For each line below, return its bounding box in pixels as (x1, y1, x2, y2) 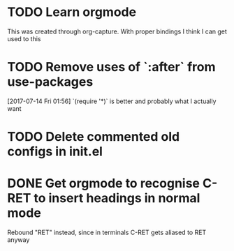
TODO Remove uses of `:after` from (7, 59, 216, 75)
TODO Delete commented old (7, 129, 180, 145)
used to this (7, 34, 41, 43)
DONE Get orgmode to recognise (7, 176, 200, 192)
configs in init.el (7, 144, 103, 160)
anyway (7, 236, 30, 244)
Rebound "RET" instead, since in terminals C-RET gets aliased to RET (7, 228, 207, 236)
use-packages (7, 74, 94, 90)
